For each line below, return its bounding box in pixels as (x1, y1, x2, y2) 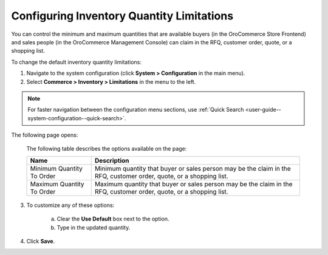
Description (94, 156, 130, 165)
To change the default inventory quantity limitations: (11, 58, 142, 66)
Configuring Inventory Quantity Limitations (11, 9, 234, 22)
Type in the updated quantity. (56, 223, 131, 231)
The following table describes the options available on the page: (26, 145, 187, 152)
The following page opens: (11, 131, 78, 139)
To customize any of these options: (26, 201, 115, 209)
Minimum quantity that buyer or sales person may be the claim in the (94, 164, 291, 172)
